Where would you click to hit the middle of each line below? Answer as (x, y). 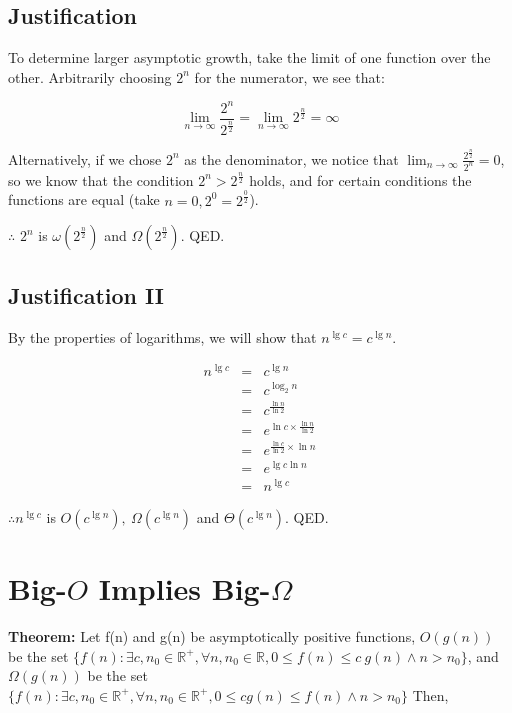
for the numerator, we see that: (289, 76)
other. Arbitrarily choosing (90, 76)
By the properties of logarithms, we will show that (162, 336)
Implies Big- (184, 588)
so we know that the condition (101, 179)
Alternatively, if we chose (85, 158)
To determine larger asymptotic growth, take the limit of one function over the (249, 57)
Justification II (86, 294)
